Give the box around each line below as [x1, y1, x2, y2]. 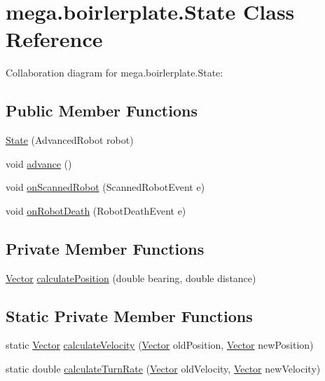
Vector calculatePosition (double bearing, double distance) [6, 270, 256, 285]
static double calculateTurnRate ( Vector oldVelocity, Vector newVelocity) [6, 361, 321, 376]
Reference [6, 25, 103, 53]
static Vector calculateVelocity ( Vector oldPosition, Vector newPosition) [6, 337, 314, 352]
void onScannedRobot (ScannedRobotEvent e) [6, 180, 205, 194]
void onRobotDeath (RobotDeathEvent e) [6, 203, 186, 218]
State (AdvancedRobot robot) [6, 133, 134, 147]
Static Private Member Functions [6, 305, 253, 326]
